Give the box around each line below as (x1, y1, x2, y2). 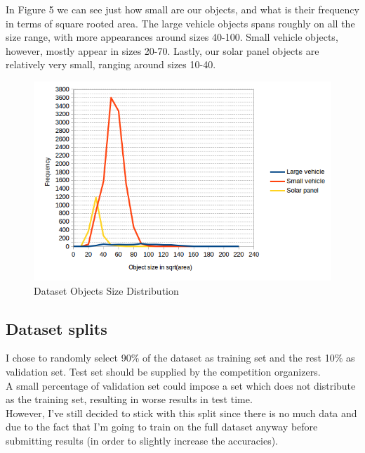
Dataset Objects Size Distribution (34, 283, 179, 298)
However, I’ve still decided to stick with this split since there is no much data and (6, 405, 357, 420)
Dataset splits (6, 317, 107, 339)
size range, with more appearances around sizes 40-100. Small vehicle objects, (6, 30, 338, 44)
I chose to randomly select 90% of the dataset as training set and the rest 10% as (6, 350, 355, 365)
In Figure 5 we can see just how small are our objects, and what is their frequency (6, 2, 359, 16)
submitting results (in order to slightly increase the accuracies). (6, 433, 278, 448)
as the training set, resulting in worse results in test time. (6, 392, 253, 407)
